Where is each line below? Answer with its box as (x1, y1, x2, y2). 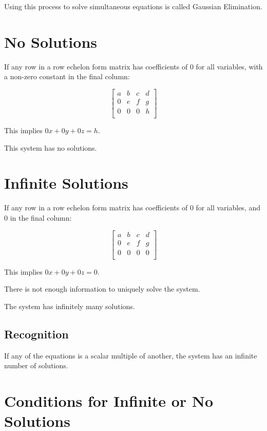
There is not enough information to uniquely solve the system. (4, 283, 200, 294)
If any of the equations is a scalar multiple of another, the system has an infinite (4, 350, 257, 361)
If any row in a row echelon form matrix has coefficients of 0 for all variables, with (4, 61, 263, 71)
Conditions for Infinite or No (4, 390, 214, 411)
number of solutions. (4, 360, 68, 371)
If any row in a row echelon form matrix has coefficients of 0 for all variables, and (4, 202, 260, 213)
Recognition (4, 326, 69, 342)
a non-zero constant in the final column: (4, 71, 130, 82)
